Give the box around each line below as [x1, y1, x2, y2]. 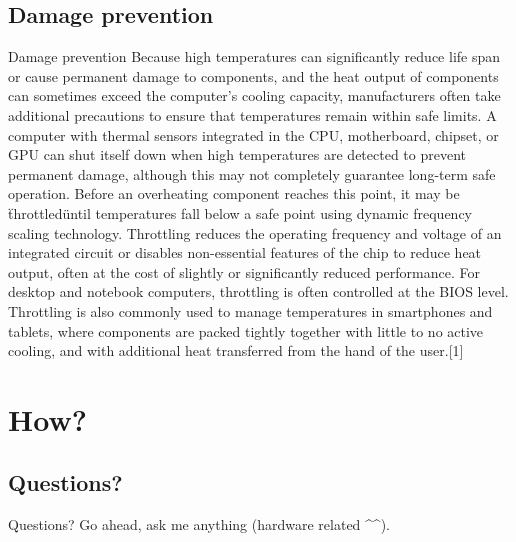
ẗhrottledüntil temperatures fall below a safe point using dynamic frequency [8, 202, 472, 223]
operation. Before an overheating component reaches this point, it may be [8, 183, 460, 204]
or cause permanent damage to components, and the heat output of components [8, 65, 499, 86]
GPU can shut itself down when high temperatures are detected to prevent [8, 144, 466, 165]
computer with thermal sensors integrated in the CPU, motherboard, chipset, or [8, 124, 499, 145]
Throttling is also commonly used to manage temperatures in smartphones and [8, 300, 493, 321]
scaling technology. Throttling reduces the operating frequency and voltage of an [8, 222, 502, 243]
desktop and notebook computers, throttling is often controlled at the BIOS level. [8, 281, 509, 302]
